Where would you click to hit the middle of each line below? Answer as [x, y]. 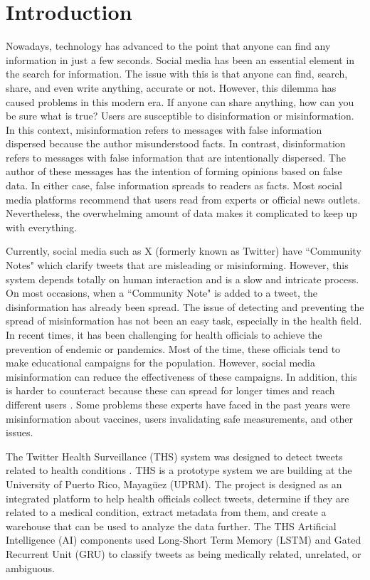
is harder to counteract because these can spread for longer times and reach [170, 390]
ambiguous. [30, 568]
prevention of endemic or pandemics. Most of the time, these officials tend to [173, 348]
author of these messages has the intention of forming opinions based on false [174, 171]
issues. [20, 432]
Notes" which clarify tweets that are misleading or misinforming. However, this [177, 265]
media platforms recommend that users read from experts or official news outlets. [183, 199]
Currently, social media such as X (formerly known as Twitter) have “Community [184, 251]
